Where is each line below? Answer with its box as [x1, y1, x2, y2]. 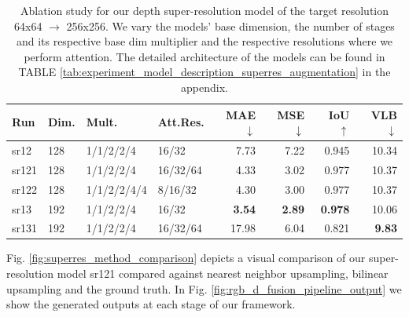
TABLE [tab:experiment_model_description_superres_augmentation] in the [18, 64, 391, 80]
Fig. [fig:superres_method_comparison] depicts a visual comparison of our [6, 250, 366, 266]
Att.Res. [157, 114, 204, 130]
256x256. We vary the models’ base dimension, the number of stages [66, 17, 395, 34]
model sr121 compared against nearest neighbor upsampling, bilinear [57, 265, 389, 282]
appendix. [181, 78, 228, 95]
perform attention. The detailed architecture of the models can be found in [24, 48, 385, 64]
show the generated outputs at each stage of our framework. [6, 296, 296, 312]
